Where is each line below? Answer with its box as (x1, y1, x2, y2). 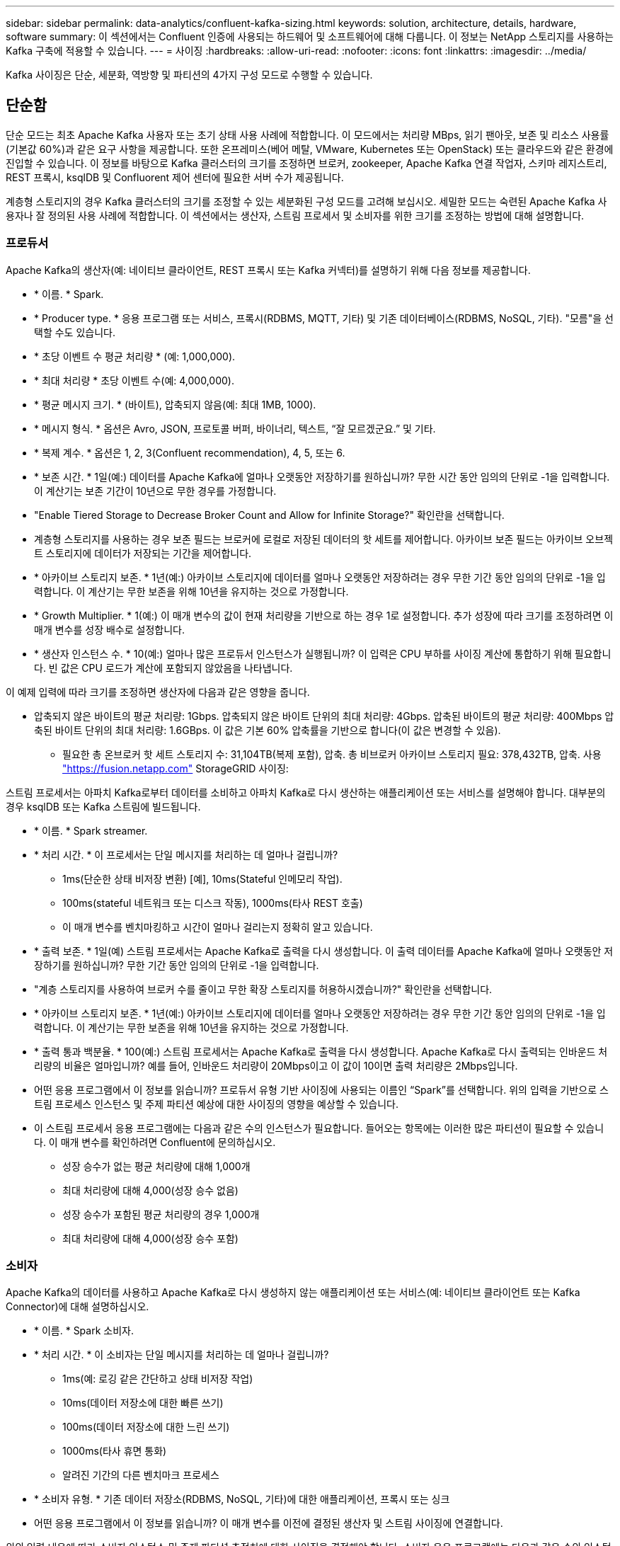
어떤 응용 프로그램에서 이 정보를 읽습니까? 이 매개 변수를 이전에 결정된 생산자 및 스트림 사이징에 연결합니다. (34, 1517, 503, 1530)
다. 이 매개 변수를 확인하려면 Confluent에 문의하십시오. (34, 1135, 276, 1148)
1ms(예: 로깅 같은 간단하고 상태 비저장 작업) (62, 1373, 253, 1385)
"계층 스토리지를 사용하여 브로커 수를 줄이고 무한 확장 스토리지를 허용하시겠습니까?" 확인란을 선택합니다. (34, 983, 493, 995)
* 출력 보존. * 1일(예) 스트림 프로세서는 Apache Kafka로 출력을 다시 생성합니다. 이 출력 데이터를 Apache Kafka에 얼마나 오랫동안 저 (34, 944, 614, 957)
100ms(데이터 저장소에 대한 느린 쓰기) (62, 1421, 230, 1433)
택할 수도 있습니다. (34, 326, 115, 338)
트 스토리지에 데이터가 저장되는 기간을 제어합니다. (34, 546, 252, 559)
